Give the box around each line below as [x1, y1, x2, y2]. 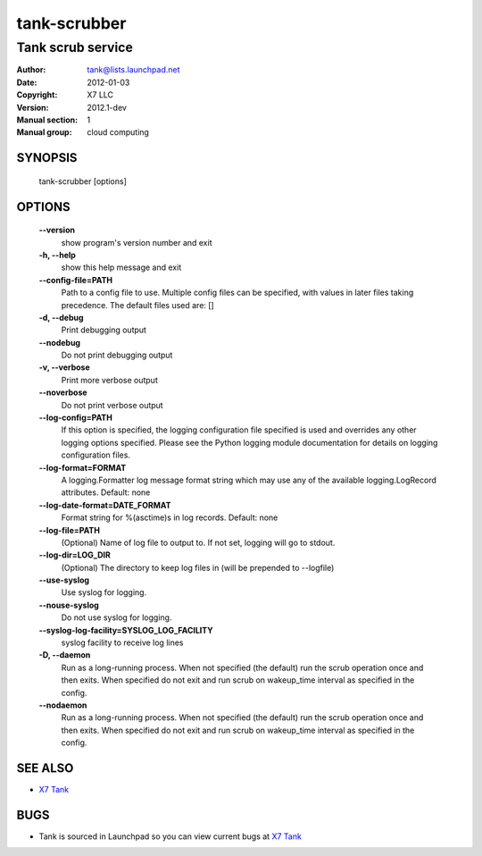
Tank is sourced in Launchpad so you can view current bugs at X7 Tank [38, 831, 303, 842]
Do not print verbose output [61, 399, 164, 410]
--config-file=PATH [38, 274, 113, 285]
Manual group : [16, 127, 72, 138]
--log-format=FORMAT [38, 462, 127, 473]
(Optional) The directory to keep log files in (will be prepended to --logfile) [61, 562, 335, 573]
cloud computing [87, 127, 149, 138]
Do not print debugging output [61, 349, 173, 361]
